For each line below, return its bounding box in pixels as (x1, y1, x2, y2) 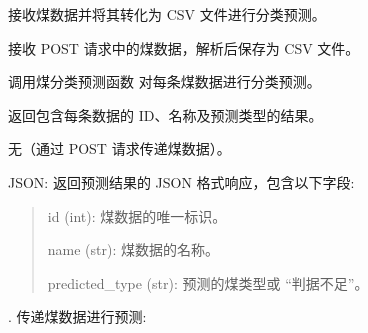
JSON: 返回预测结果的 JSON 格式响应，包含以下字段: (8, 171, 355, 192)
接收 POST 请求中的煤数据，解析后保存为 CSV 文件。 (8, 37, 360, 58)
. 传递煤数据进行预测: (8, 306, 147, 327)
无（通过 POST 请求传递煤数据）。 (8, 138, 231, 159)
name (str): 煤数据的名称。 (47, 239, 220, 260)
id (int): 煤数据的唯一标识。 (47, 205, 227, 226)
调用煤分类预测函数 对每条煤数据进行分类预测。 (8, 71, 321, 92)
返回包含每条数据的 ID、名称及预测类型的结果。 (8, 104, 323, 125)
